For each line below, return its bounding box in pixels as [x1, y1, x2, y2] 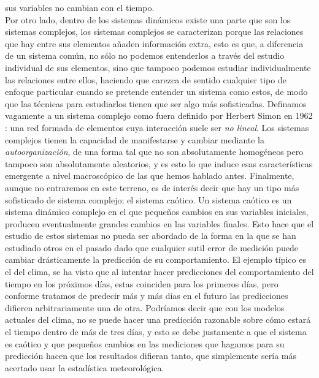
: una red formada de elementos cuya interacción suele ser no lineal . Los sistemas [5, 121, 309, 134]
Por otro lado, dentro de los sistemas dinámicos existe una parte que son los [5, 13, 291, 26]
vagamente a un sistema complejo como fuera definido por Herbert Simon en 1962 [5, 109, 313, 122]
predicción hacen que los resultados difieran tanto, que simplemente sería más [5, 349, 297, 362]
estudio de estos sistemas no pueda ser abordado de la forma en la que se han [5, 229, 296, 242]
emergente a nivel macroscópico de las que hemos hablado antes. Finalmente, [5, 169, 294, 182]
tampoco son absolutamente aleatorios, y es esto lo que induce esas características [5, 157, 313, 170]
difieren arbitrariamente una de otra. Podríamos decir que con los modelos [5, 301, 285, 314]
